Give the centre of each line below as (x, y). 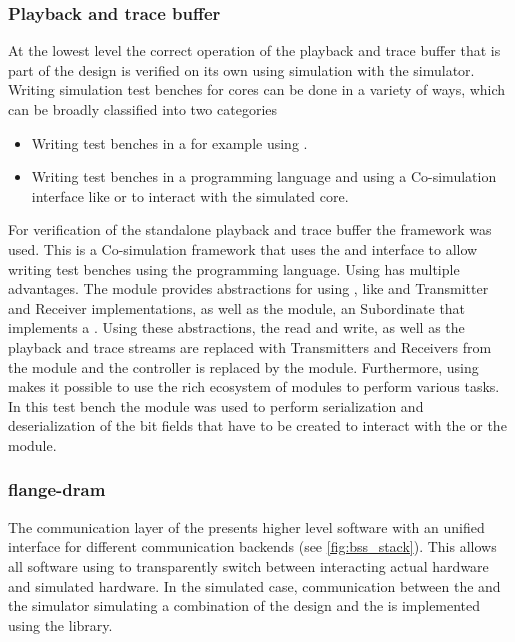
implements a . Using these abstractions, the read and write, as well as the (236, 327)
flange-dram (57, 489)
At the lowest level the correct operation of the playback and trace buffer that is (254, 50)
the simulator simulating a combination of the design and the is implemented (244, 605)
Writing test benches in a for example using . (169, 142)
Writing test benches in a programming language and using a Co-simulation (264, 176)
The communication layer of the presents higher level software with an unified (246, 526)
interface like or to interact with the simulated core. (190, 195)
